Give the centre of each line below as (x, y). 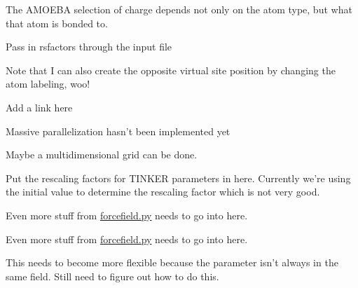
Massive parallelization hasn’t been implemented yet (118, 131)
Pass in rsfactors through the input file (89, 47)
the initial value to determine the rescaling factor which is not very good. (163, 192)
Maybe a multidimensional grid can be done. (102, 155)
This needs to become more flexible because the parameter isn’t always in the (172, 262)
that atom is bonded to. (57, 23)
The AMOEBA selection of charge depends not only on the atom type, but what (179, 9)
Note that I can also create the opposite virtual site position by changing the (171, 70)
